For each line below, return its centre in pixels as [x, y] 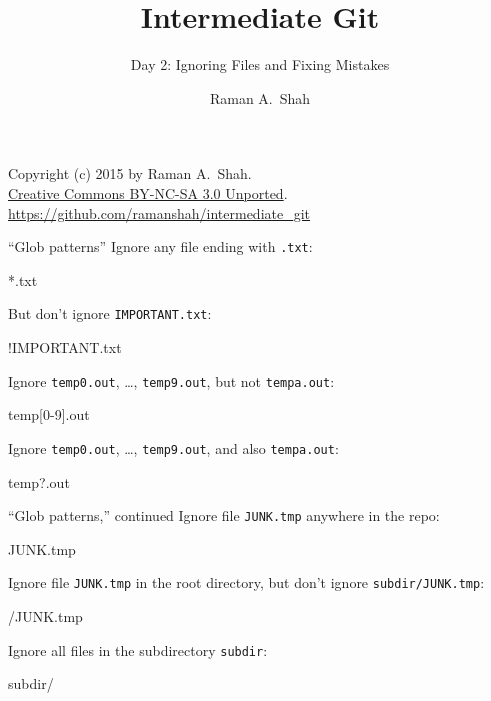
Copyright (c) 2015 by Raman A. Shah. [130, 173]
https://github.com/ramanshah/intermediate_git [159, 212]
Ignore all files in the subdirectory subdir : [138, 649]
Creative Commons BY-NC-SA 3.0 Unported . [148, 192]
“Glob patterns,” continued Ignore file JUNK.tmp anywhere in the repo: [224, 515]
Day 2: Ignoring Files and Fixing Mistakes [260, 64]
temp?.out [39, 481]
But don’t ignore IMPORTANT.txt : [110, 313]
